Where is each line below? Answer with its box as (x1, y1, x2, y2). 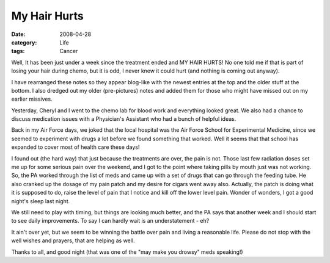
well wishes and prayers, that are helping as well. (11, 237, 135, 244)
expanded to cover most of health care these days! (11, 143, 140, 151)
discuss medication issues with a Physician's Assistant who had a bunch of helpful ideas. (11, 115, 237, 123)
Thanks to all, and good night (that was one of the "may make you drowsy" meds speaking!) (11, 248, 244, 256)
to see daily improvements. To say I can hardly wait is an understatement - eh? (11, 217, 210, 225)
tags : (11, 48, 25, 55)
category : (11, 38, 37, 46)
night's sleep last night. (11, 197, 70, 204)
